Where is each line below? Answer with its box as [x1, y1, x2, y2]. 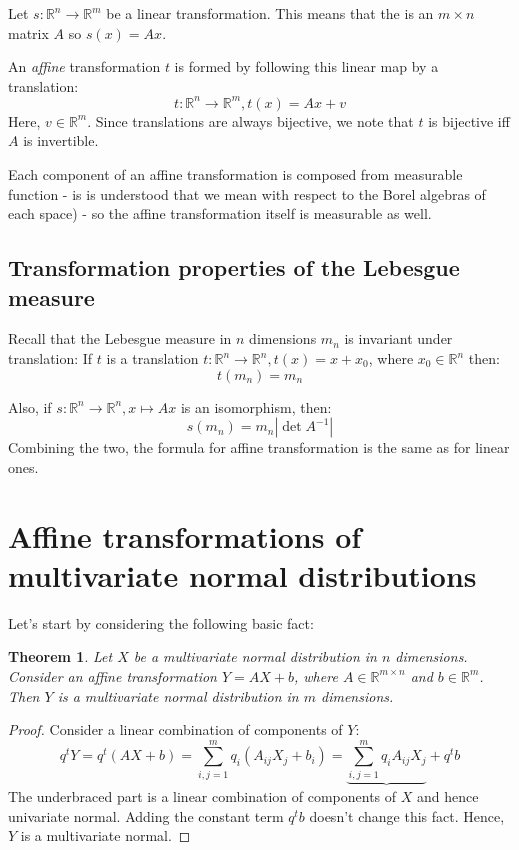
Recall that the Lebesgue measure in [8, 328, 232, 349]
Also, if [8, 396, 52, 417]
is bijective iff [428, 110, 510, 131]
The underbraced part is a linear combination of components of [8, 786, 397, 807]
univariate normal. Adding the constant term [8, 805, 284, 826]
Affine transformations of [8, 515, 362, 556]
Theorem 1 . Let [8, 646, 113, 667]
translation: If [8, 348, 93, 369]
